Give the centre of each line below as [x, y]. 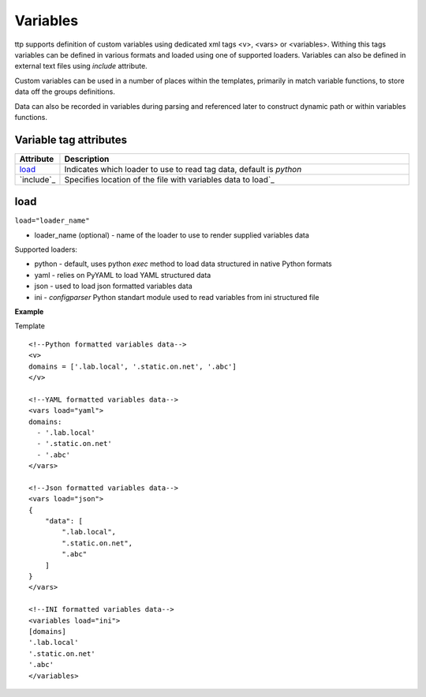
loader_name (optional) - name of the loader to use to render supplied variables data [172, 235]
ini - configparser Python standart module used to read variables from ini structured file [177, 297]
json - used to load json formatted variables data [113, 286]
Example [29, 312]
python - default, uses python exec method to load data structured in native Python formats [183, 264]
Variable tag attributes [71, 139]
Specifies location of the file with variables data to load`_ [170, 179]
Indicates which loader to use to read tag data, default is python [183, 169]
